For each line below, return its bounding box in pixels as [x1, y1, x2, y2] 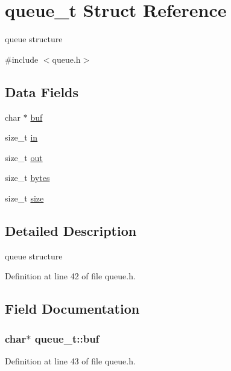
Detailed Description [5, 221, 137, 239]
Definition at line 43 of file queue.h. [5, 354, 136, 367]
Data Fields [5, 82, 79, 101]
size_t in [5, 131, 38, 144]
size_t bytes [5, 171, 50, 184]
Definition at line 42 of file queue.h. [5, 270, 136, 282]
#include [5, 52, 39, 65]
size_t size [5, 191, 44, 204]
